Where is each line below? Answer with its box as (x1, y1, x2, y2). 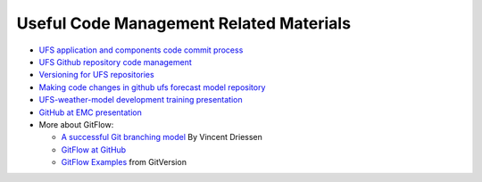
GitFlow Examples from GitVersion (61, 157, 187, 168)
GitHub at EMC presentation (38, 107, 142, 118)
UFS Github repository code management (38, 56, 192, 67)
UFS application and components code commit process (38, 45, 244, 55)
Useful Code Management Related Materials (16, 13, 352, 33)
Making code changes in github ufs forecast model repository (38, 81, 266, 93)
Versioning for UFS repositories (38, 70, 155, 80)
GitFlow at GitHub (61, 144, 127, 155)
